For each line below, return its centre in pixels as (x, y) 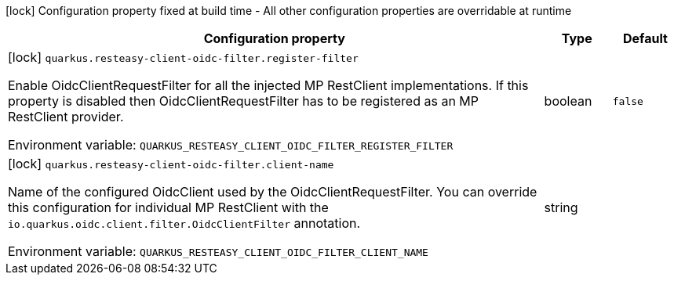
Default (645, 38)
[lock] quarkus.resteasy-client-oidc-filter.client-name (171, 164)
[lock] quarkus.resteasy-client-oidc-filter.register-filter (183, 57)
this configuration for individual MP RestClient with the (168, 207)
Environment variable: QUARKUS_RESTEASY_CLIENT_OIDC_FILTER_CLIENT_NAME (218, 251)
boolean (568, 101)
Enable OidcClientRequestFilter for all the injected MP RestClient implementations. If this (268, 85)
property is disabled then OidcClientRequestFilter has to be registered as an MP (244, 101)
